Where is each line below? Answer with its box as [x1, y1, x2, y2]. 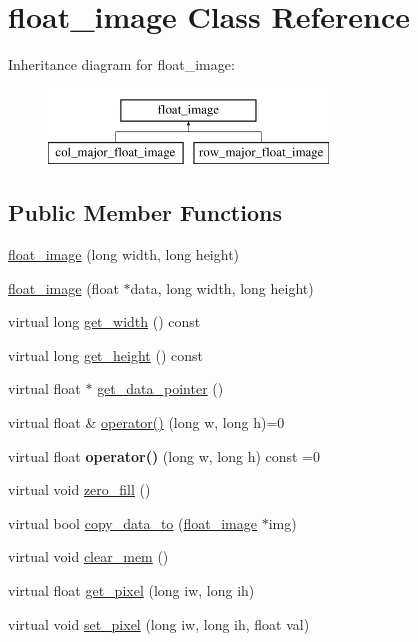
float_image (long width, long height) [8, 244, 240, 265]
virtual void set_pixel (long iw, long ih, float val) [8, 613, 310, 634]
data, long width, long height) [130, 277, 314, 298]
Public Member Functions [8, 197, 282, 228]
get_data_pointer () [97, 378, 224, 399]
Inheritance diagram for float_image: [8, 54, 235, 75]
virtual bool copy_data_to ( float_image [8, 512, 257, 533]
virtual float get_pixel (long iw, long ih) [8, 580, 255, 601]
